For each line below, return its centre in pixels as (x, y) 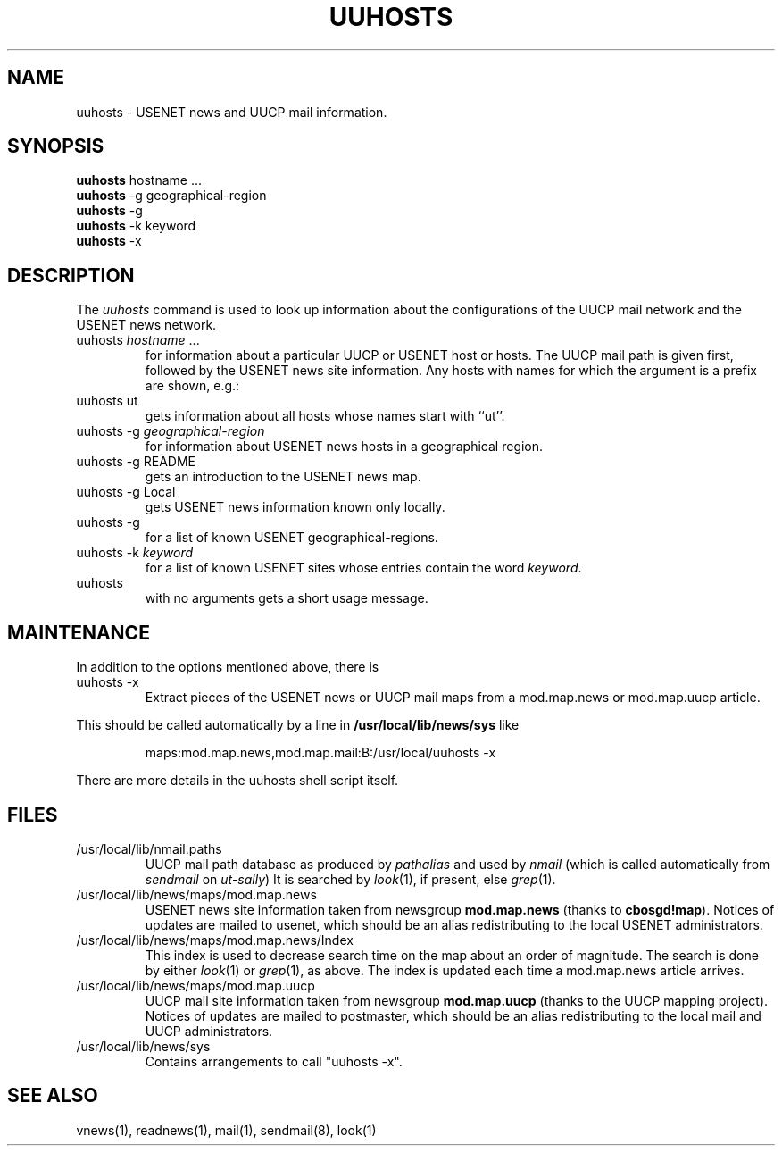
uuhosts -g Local (126, 492)
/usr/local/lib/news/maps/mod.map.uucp (195, 985)
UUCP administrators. (209, 1031)
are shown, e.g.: (192, 386)
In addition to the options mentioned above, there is (228, 667)
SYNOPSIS (56, 146)
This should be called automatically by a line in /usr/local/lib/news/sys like (298, 725)
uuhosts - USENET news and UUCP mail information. (232, 112)
